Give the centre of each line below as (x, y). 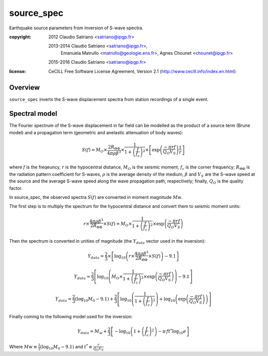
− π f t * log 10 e (172, 331)
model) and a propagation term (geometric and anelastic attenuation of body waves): (96, 132)
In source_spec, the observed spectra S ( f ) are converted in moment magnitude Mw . (96, 197)
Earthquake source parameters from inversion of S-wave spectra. (76, 28)
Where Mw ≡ (23, 347)
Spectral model (33, 114)
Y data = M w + (92, 332)
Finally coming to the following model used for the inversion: (71, 316)
